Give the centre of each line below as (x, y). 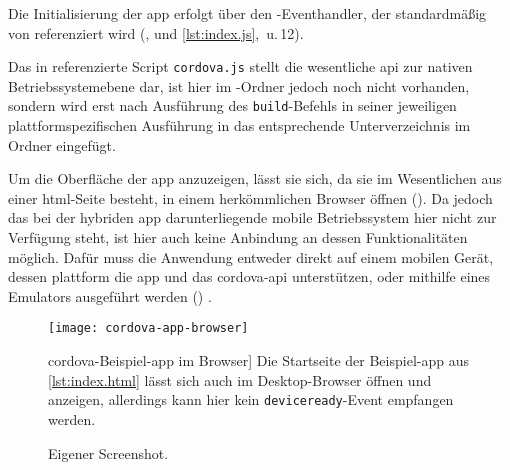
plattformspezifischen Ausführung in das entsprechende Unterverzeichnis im (239, 125)
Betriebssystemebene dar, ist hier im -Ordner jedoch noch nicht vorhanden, (239, 85)
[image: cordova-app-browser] (148, 328)
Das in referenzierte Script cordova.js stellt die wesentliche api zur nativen (240, 66)
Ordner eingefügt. (62, 144)
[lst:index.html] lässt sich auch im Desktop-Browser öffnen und (240, 379)
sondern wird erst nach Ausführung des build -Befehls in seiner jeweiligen (232, 105)
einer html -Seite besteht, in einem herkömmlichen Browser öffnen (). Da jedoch (250, 197)
